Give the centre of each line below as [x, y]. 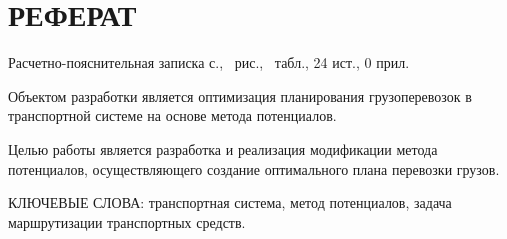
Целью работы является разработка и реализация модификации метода [223, 148]
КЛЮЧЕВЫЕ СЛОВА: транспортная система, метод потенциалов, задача [230, 202]
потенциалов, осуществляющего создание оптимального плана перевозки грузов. [254, 168]
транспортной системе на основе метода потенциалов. [172, 115]
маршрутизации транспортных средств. [127, 221]
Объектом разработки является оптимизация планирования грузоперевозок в [240, 95]
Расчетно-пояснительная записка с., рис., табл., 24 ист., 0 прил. [209, 62]
